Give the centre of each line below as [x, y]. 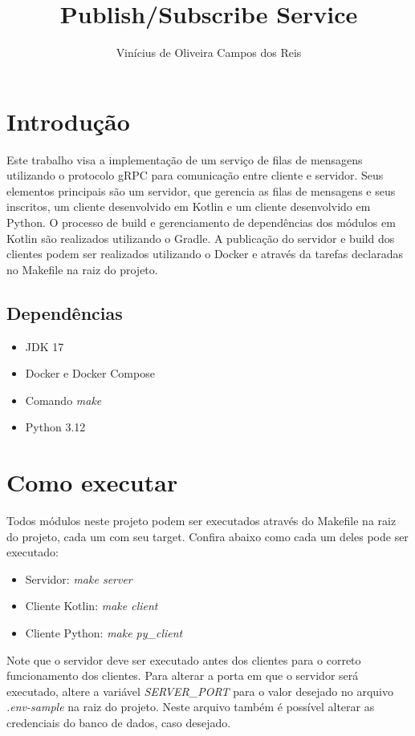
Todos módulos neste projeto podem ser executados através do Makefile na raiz [201, 521]
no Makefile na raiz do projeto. [82, 269]
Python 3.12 [55, 427]
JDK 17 [45, 346]
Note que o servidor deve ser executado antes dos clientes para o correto [184, 659]
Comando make [63, 400]
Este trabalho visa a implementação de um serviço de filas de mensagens [185, 159]
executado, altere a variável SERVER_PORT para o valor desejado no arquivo [200, 691]
